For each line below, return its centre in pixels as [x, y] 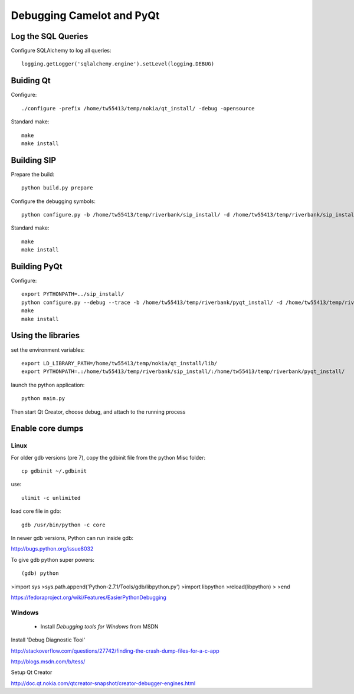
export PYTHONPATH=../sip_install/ [73, 294]
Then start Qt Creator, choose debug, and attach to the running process [98, 412]
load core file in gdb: [36, 511]
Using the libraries [45, 335]
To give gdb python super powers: [53, 559]
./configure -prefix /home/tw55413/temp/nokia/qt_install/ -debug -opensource [138, 108]
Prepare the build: [33, 174]
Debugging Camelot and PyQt [85, 15]
